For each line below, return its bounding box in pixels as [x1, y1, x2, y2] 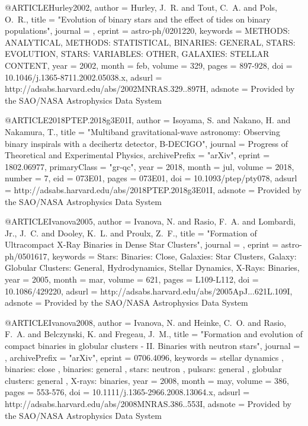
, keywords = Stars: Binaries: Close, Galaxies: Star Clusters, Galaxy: [47, 249, 297, 262]
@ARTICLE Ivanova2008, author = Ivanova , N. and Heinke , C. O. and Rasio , [5, 316, 287, 328]
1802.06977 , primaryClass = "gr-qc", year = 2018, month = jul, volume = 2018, [5, 160, 294, 172]
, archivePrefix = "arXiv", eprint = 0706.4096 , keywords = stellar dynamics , [5, 351, 284, 363]
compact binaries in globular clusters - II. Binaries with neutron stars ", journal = [5, 339, 300, 352]
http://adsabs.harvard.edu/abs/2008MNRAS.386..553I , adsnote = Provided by [5, 398, 291, 409]
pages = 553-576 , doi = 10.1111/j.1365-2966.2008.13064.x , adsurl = [5, 386, 250, 398]
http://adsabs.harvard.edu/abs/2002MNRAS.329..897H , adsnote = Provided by [5, 82, 295, 95]
